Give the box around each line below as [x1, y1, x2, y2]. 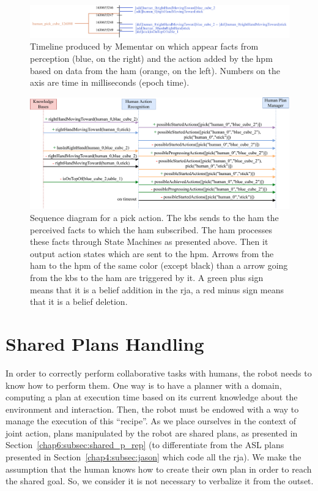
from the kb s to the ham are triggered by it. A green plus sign [30, 271, 264, 283]
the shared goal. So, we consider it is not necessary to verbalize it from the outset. [6, 474, 314, 487]
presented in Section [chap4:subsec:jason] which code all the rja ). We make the [6, 451, 301, 463]
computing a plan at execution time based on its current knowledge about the [6, 391, 298, 403]
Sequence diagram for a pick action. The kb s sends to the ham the [30, 211, 279, 224]
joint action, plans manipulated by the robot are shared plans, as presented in [6, 426, 298, 439]
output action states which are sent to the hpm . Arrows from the [30, 247, 274, 260]
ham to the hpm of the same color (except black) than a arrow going [30, 259, 288, 272]
